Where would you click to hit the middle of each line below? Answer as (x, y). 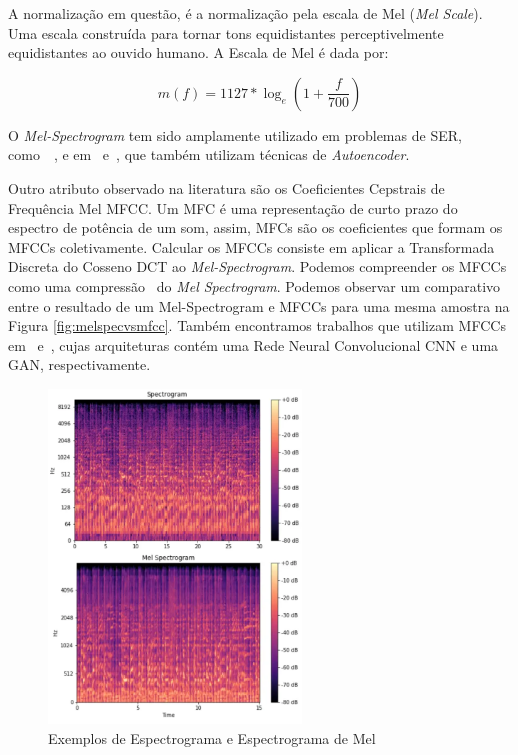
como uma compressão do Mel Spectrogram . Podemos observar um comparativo (254, 285)
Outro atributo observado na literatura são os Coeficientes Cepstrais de (226, 187)
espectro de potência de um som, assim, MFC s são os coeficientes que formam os (255, 227)
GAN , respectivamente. (79, 364)
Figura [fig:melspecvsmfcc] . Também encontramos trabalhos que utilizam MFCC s (257, 325)
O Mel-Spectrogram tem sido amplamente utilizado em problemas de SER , (235, 134)
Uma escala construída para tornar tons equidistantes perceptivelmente (226, 32)
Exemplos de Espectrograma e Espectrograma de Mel (212, 737)
